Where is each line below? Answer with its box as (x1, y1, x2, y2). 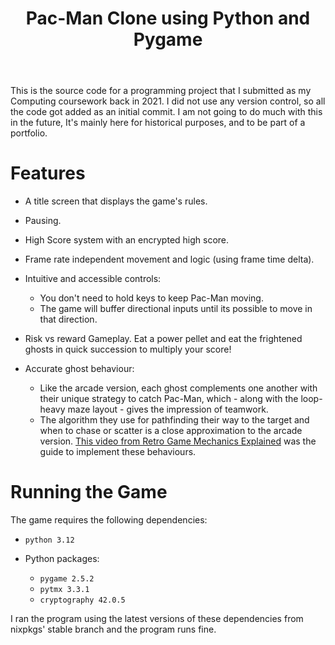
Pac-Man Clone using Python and (25, 7, 311, 30)
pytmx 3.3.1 (39, 585, 90, 595)
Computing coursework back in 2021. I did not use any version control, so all (10, 95, 326, 107)
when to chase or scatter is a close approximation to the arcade (39, 425, 303, 437)
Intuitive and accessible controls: (24, 273, 162, 285)
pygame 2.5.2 (39, 574, 95, 584)
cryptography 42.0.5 (39, 595, 126, 606)
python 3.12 (24, 535, 75, 546)
